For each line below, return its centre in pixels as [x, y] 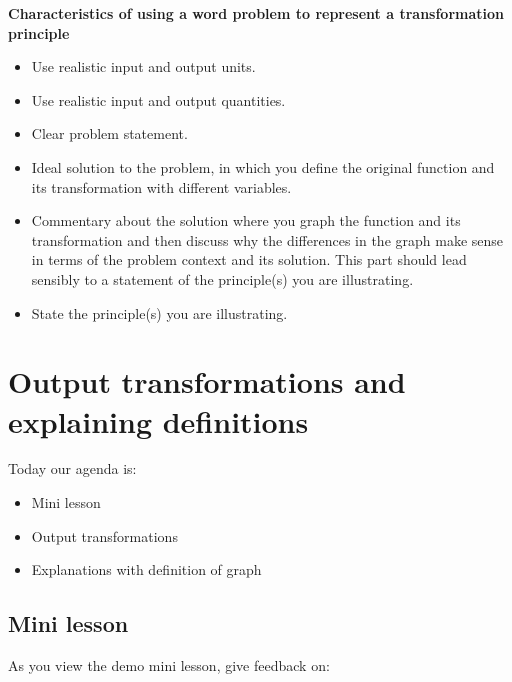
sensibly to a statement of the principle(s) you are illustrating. [222, 278]
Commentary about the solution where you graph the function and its [246, 220]
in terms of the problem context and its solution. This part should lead [249, 259]
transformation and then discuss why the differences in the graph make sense [267, 239]
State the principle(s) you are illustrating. [159, 312]
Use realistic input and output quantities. [158, 99]
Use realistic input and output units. [143, 66]
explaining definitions [158, 420]
